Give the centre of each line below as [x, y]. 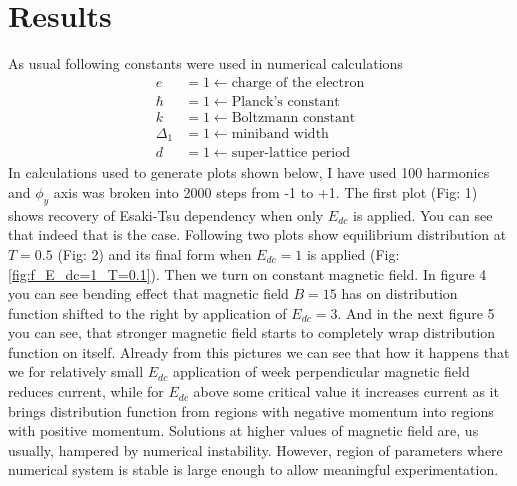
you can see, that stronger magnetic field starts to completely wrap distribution [252, 332]
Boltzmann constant [293, 117]
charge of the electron [298, 82]
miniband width [280, 133]
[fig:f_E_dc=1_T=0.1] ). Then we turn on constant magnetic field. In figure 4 [247, 273]
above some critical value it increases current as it [346, 391]
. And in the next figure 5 [416, 312]
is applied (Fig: [353, 253]
